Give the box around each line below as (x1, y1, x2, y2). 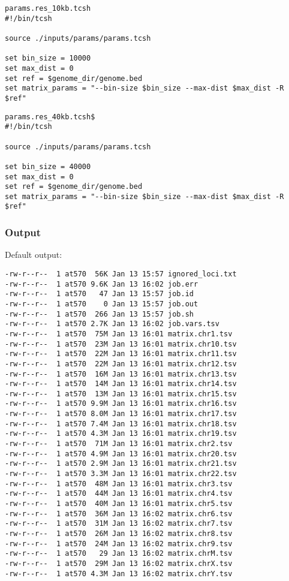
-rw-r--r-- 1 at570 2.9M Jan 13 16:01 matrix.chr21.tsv (5, 459, 237, 468)
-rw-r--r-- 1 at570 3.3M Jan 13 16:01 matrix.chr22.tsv (5, 469, 237, 478)
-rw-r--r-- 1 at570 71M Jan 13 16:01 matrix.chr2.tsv (5, 439, 233, 448)
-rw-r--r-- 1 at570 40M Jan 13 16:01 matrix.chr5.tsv (5, 499, 233, 508)
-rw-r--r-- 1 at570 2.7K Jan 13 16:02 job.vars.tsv (5, 320, 219, 329)
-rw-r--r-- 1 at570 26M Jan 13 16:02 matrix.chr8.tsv (5, 529, 233, 538)
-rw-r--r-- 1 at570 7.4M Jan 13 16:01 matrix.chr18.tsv (5, 419, 237, 428)
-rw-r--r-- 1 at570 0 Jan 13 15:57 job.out (5, 299, 198, 308)
